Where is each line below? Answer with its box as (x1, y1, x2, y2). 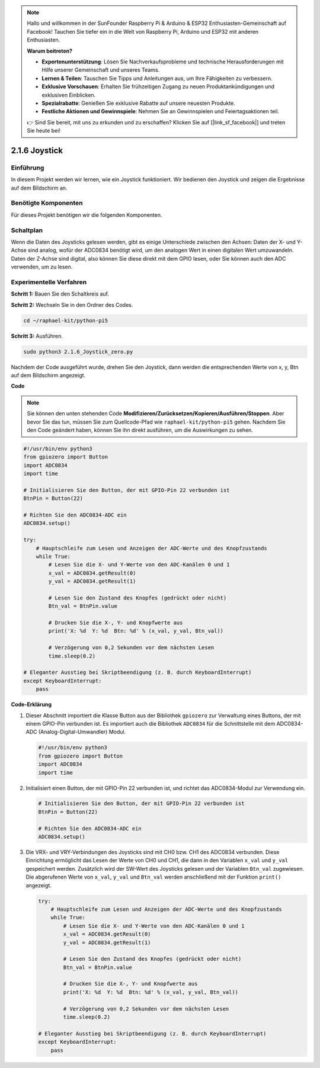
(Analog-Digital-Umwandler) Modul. (38, 729, 126, 736)
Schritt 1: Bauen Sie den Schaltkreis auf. (11, 290, 110, 297)
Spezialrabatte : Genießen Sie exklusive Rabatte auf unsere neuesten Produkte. (41, 100, 235, 107)
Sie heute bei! (27, 127, 60, 134)
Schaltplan (11, 226, 43, 234)
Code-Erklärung (11, 701, 52, 708)
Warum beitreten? (27, 47, 73, 54)
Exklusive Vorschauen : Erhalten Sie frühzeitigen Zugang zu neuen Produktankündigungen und (41, 83, 275, 90)
